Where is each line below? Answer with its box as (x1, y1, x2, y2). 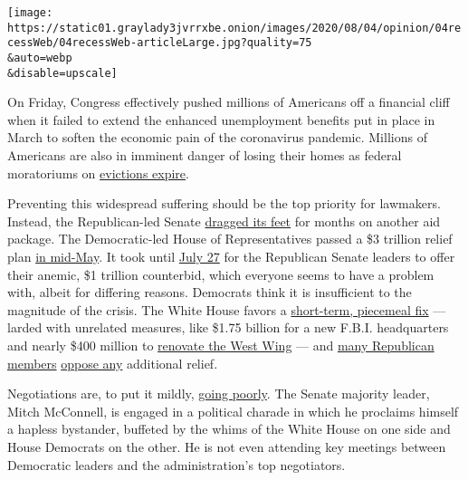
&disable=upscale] (7, 66, 118, 80)
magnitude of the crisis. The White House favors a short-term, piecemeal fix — (7, 300, 446, 319)
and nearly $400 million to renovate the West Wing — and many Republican (7, 336, 435, 354)
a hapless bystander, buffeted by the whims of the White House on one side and (7, 419, 451, 438)
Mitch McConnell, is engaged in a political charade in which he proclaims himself (7, 401, 459, 420)
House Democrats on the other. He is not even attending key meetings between (7, 437, 446, 456)
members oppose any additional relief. (7, 353, 218, 372)
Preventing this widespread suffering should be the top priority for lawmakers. (7, 194, 441, 213)
